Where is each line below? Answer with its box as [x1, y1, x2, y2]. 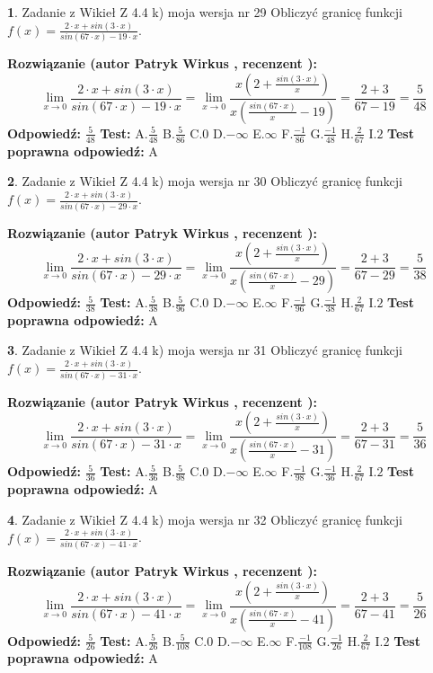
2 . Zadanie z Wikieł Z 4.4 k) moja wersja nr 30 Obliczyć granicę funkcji [7, 172, 402, 190]
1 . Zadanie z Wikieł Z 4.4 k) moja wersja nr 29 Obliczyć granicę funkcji [7, 3, 402, 21]
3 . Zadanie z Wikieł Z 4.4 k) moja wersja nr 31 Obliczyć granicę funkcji [7, 341, 402, 359]
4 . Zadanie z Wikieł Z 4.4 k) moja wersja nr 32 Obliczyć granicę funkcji [7, 509, 402, 528]
